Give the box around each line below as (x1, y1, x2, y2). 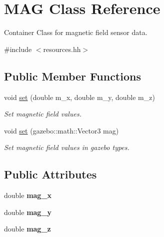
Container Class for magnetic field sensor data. (4, 27, 147, 37)
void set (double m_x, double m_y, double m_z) (4, 91, 155, 102)
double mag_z (4, 223, 51, 234)
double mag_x (4, 190, 52, 200)
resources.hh (43, 43, 81, 54)
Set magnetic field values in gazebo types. (4, 142, 129, 152)
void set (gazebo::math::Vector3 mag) (4, 125, 119, 135)
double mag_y (4, 206, 52, 217)
